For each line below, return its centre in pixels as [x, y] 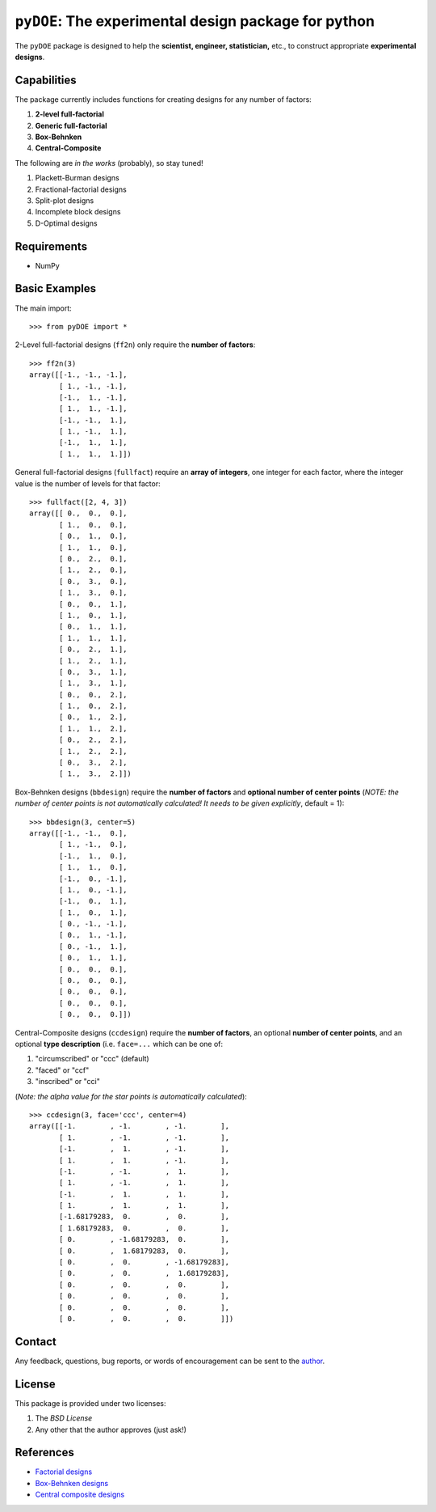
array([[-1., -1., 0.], [78, 833]
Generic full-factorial [71, 125]
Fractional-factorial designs [81, 189]
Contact [36, 1342]
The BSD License [64, 1418]
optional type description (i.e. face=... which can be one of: [119, 1044]
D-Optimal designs [67, 223]
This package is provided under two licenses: [90, 1403]
